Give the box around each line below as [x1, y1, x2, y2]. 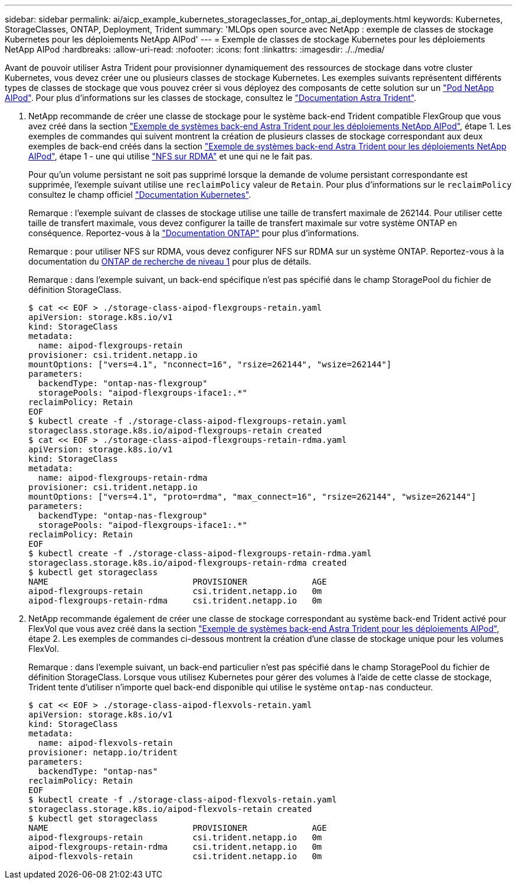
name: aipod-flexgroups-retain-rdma [38, 473, 208, 482]
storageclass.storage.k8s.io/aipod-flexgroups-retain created [28, 426, 322, 435]
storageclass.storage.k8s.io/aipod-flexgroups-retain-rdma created [28, 558, 347, 567]
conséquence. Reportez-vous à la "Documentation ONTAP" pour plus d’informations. [28, 228, 359, 238]
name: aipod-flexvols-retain [38, 738, 173, 748]
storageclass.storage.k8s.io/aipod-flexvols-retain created [28, 804, 312, 814]
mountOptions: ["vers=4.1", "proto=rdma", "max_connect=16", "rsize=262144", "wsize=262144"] [28, 492, 476, 501]
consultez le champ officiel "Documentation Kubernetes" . [28, 190, 251, 200]
